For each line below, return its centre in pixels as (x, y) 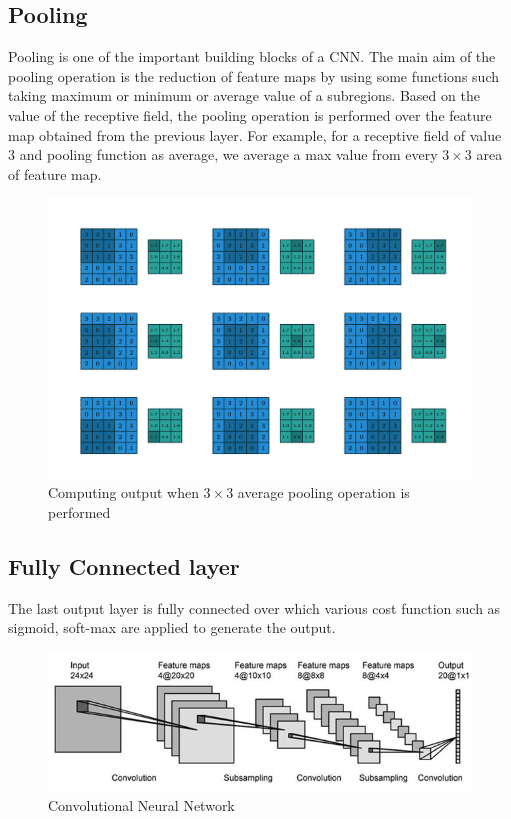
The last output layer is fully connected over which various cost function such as (254, 607)
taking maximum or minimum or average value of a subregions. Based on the (244, 95)
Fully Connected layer (124, 565)
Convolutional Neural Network (141, 805)
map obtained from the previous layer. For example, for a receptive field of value (255, 134)
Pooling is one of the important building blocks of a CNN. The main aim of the (252, 56)
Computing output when (123, 492)
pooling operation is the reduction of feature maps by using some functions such (253, 75)
